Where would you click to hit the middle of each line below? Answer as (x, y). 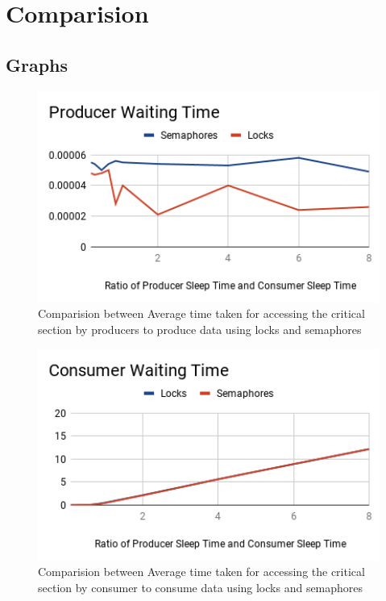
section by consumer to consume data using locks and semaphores (201, 588)
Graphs (37, 64)
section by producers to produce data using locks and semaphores (200, 330)
